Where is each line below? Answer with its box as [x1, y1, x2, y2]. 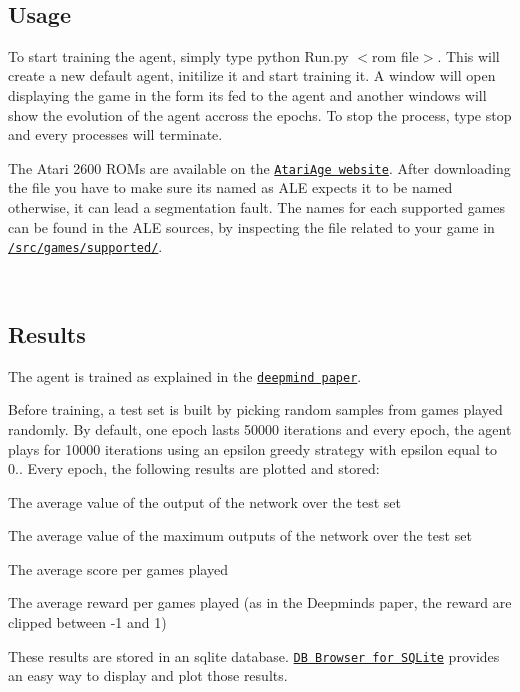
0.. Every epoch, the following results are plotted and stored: [8, 458, 380, 479]
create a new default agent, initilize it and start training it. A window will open [8, 65, 496, 86]
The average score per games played [8, 558, 228, 579]
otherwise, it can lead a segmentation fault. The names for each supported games [8, 197, 506, 218]
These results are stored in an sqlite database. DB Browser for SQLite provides [8, 645, 500, 666]
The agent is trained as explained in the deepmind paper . [8, 365, 362, 386]
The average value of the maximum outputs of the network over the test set [8, 525, 472, 546]
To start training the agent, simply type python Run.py [8, 45, 349, 66]
